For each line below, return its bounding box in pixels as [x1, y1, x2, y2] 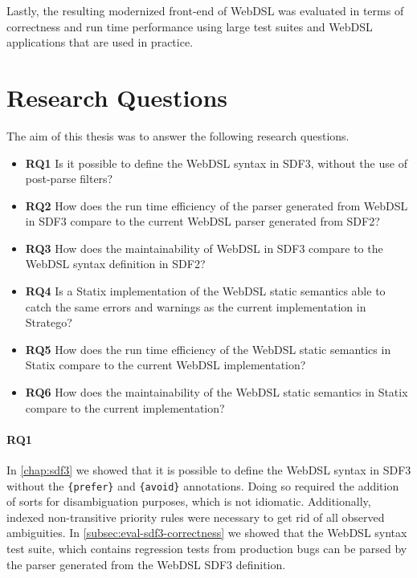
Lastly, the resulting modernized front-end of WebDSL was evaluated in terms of [6, 2, 404, 18]
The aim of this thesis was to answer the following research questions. [6, 127, 350, 144]
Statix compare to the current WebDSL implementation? [25, 356, 306, 373]
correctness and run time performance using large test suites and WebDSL [6, 18, 373, 35]
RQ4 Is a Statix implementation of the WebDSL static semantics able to [25, 283, 386, 299]
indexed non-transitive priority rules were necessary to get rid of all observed [6, 508, 385, 525]
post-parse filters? [25, 170, 113, 187]
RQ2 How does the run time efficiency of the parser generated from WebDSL [25, 197, 408, 214]
